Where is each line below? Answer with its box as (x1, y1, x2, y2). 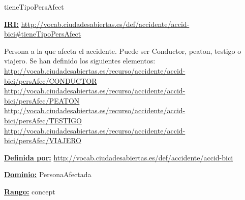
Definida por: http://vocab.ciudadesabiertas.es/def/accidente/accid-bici (4, 152, 233, 162)
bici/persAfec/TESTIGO (4, 115, 82, 125)
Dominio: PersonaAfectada (4, 169, 91, 180)
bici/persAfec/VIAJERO (4, 135, 81, 146)
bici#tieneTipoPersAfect (4, 28, 81, 39)
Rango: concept (4, 186, 55, 196)
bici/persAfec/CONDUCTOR (4, 75, 97, 86)
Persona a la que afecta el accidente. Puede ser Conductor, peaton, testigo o (4, 45, 241, 56)
